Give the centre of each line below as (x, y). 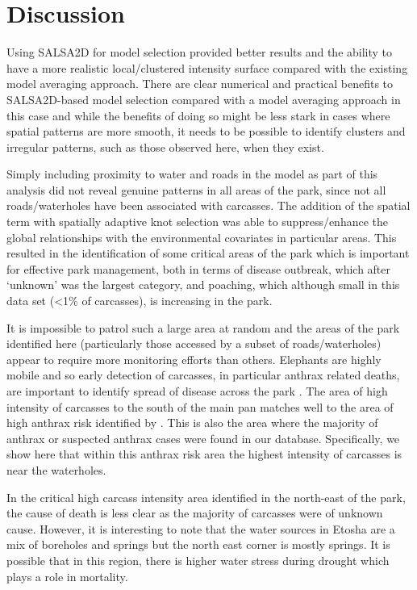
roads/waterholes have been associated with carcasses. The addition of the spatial (208, 205)
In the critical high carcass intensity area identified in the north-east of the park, (206, 497)
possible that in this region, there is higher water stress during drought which (198, 560)
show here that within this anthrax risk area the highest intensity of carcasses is (204, 454)
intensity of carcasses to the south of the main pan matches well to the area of (200, 406)
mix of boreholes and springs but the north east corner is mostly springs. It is (198, 544)
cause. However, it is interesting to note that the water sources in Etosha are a (201, 528)
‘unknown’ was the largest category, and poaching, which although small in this (203, 285)
